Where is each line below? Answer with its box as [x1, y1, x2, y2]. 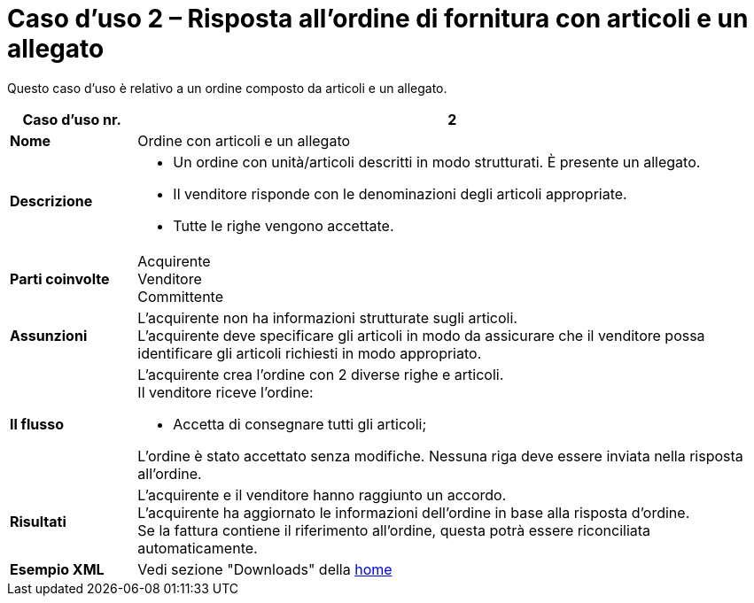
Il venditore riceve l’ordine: [137, 383, 314, 401]
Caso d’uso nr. [22, 110, 121, 128]
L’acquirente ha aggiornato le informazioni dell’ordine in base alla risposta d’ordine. [137, 503, 690, 522]
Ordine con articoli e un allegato [137, 131, 351, 150]
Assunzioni [10, 326, 88, 344]
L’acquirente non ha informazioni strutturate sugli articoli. [137, 308, 517, 327]
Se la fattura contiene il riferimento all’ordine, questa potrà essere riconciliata [137, 521, 651, 539]
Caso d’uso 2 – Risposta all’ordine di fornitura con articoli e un [7, 4, 749, 34]
